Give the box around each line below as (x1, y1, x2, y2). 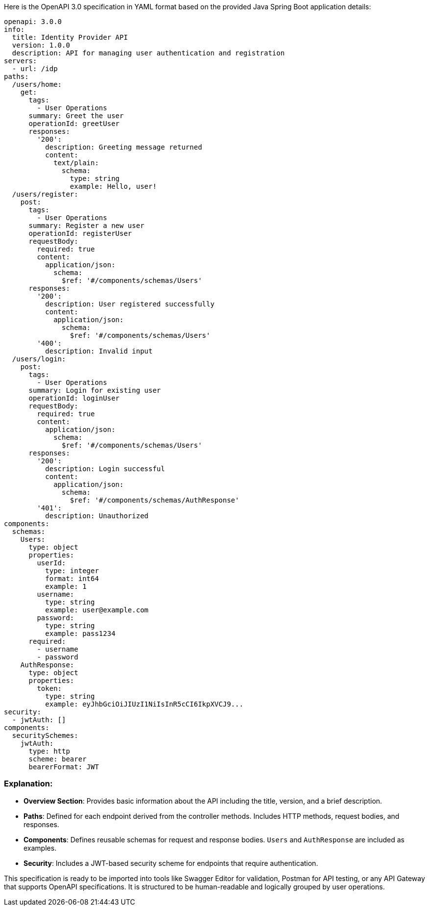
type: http (28, 747, 70, 755)
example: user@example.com (45, 606, 149, 614)
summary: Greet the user (28, 112, 124, 120)
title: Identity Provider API (12, 33, 128, 41)
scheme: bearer (28, 755, 87, 763)
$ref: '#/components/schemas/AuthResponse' (70, 496, 239, 504)
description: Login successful (45, 465, 165, 473)
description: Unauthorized (45, 512, 149, 520)
